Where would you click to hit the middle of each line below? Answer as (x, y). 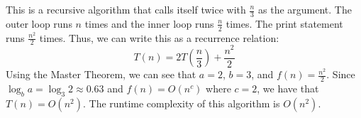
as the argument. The (305, 9)
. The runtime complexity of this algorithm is (181, 103)
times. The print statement (284, 23)
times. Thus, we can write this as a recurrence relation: (159, 37)
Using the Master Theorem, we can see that (101, 74)
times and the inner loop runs (149, 23)
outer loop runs (39, 23)
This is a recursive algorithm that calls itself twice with (126, 9)
